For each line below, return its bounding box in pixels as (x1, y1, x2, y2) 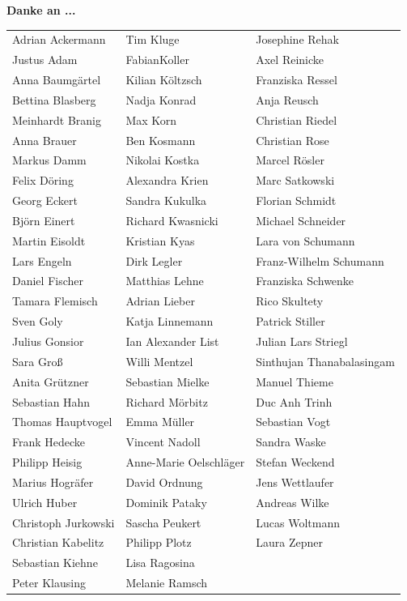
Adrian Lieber (125, 292, 195, 309)
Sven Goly (12, 313, 63, 330)
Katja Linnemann (125, 313, 214, 330)
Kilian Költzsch (125, 71, 202, 88)
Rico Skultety (256, 292, 324, 309)
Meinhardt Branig (12, 111, 101, 128)
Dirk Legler (125, 252, 183, 269)
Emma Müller (125, 413, 195, 430)
